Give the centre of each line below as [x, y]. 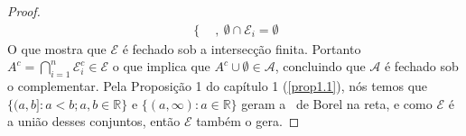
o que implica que [161, 66]
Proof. [24, 11]
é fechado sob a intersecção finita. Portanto [242, 48]
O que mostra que [57, 48]
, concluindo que [320, 66]
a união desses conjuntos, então [94, 121]
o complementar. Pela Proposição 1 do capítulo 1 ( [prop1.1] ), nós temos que [218, 86]
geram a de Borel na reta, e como [337, 103]
